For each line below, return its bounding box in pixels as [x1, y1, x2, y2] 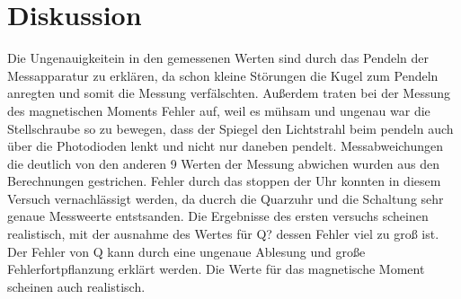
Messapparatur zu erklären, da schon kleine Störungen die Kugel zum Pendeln [7, 66, 439, 84]
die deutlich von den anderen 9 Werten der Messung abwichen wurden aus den [7, 154, 440, 172]
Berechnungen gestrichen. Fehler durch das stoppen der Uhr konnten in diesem [7, 171, 441, 190]
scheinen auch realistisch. [7, 277, 146, 295]
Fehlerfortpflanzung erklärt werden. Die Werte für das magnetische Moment [7, 259, 425, 278]
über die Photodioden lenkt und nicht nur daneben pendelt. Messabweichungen [7, 136, 444, 155]
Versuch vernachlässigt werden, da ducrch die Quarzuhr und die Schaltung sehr [7, 189, 444, 207]
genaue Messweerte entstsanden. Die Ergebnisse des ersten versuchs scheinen [7, 207, 429, 225]
